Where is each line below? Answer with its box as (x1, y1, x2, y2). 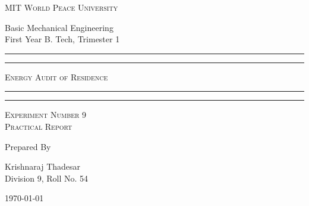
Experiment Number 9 (5, 108, 87, 121)
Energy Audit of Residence (5, 70, 108, 83)
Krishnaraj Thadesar (5, 160, 81, 173)
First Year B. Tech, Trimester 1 (5, 33, 120, 45)
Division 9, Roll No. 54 (5, 171, 89, 184)
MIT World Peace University (5, 1, 118, 13)
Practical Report (5, 120, 72, 132)
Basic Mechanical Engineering (5, 21, 113, 33)
